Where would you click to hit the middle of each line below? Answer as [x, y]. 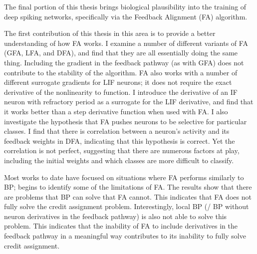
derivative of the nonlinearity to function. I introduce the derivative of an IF [121, 92]
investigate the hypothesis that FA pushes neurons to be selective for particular [126, 121]
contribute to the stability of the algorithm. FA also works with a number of [121, 72]
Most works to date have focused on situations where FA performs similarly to [124, 177]
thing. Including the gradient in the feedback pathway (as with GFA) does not [124, 62]
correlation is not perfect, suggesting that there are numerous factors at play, [122, 150]
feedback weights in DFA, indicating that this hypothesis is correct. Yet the [120, 140]
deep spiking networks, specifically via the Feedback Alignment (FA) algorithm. [126, 16]
